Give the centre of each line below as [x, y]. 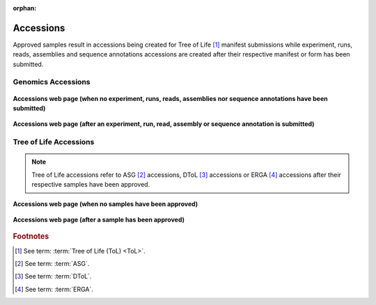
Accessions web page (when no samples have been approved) [105, 204]
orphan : [25, 8]
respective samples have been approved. [91, 185]
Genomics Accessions [52, 82]
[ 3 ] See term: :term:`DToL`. [53, 276]
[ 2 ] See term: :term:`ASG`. [52, 263]
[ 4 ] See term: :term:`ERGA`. [54, 289]
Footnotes [31, 237]
